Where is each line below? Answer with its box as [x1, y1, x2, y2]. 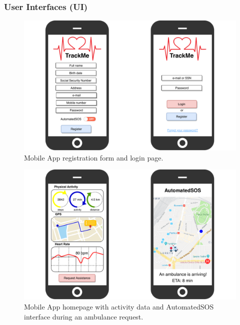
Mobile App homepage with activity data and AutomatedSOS [24, 301, 214, 312]
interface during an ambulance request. [24, 311, 143, 321]
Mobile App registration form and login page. [24, 152, 163, 162]
